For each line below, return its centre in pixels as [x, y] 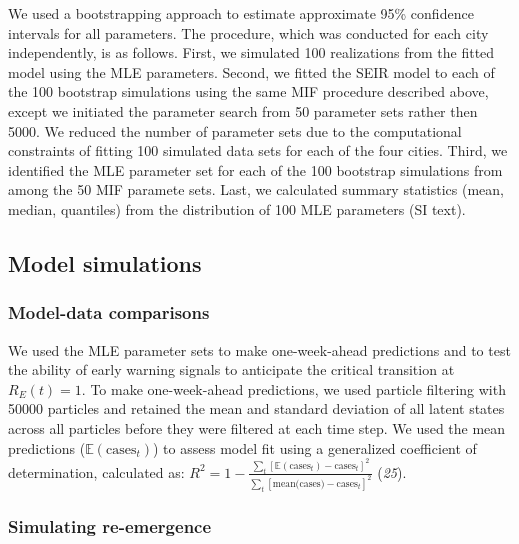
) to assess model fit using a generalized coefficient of [314, 447]
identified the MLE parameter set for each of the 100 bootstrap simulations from [255, 169]
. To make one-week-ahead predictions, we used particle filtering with [293, 388]
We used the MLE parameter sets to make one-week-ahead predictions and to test [259, 349]
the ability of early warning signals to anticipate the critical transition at [231, 369]
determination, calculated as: [96, 471]
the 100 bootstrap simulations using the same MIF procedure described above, [248, 91]
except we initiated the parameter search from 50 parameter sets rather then [243, 110]
